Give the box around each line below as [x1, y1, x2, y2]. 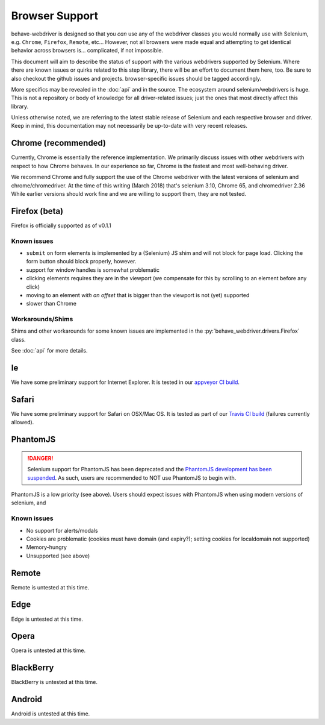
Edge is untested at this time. [11, 615, 84, 623]
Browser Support [11, 9, 99, 22]
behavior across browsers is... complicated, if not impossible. [11, 47, 164, 54]
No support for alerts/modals [26, 527, 99, 534]
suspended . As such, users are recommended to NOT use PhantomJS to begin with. [27, 474, 237, 482]
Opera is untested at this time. [11, 647, 86, 654]
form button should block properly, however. [26, 258, 137, 265]
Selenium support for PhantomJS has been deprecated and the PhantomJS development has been [27, 466, 272, 473]
